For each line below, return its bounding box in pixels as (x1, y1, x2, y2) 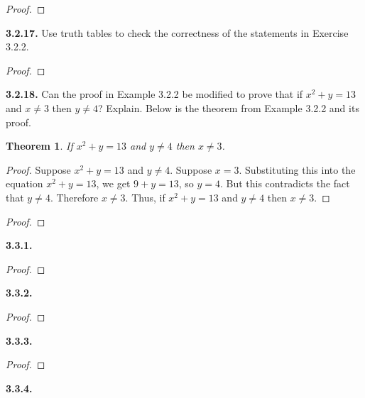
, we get (96, 176, 131, 191)
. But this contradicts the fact (219, 176, 350, 191)
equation (6, 176, 43, 191)
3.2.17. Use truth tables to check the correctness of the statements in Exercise (6, 25, 349, 40)
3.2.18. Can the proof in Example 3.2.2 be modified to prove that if (6, 87, 303, 101)
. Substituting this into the (239, 162, 356, 177)
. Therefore (50, 189, 99, 204)
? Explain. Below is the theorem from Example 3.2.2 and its (98, 100, 359, 115)
